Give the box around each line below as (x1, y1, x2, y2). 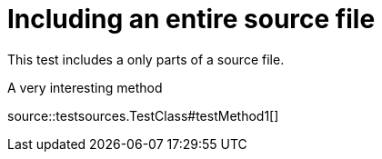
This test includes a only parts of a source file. (7, 51, 285, 67)
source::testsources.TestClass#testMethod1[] (7, 107, 279, 124)
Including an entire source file (7, 4, 376, 35)
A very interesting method (7, 79, 163, 95)
